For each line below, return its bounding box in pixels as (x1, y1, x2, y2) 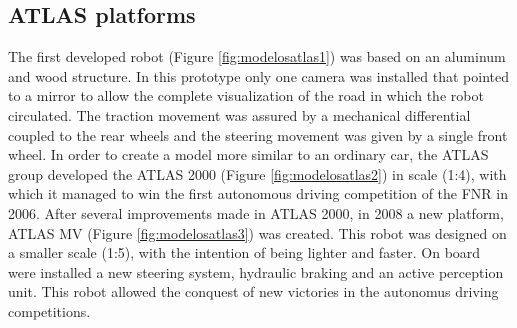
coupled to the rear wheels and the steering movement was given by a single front (8, 124, 508, 145)
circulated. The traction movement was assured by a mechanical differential (8, 104, 471, 125)
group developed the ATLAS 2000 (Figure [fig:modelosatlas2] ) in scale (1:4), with (8, 163, 507, 184)
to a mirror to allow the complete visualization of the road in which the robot (8, 85, 484, 106)
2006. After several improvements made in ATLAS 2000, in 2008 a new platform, (8, 202, 504, 223)
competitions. (8, 300, 91, 321)
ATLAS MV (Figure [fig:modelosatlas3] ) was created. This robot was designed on (8, 222, 507, 243)
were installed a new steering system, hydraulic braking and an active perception (8, 261, 504, 282)
